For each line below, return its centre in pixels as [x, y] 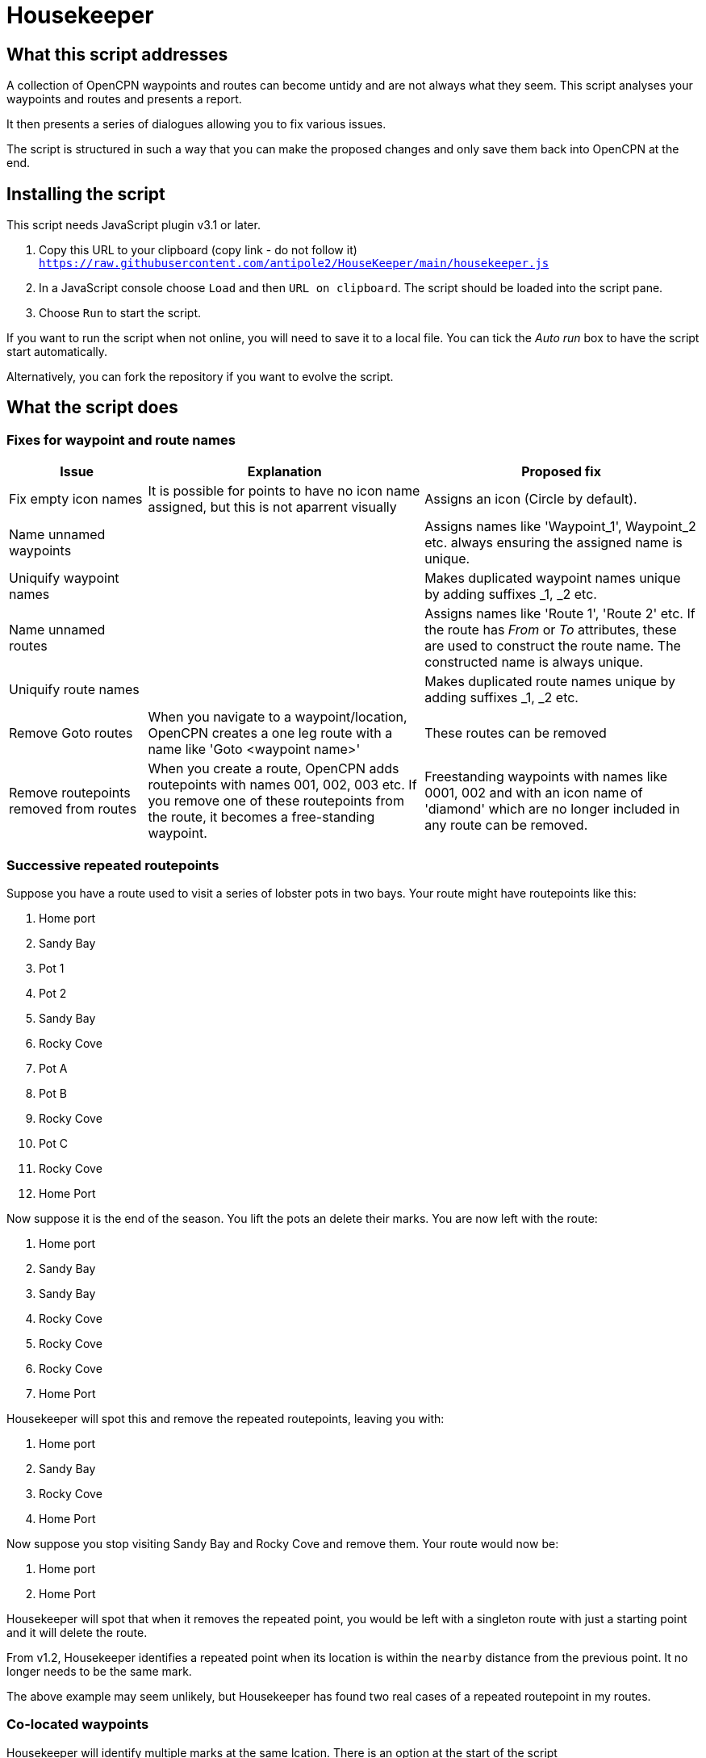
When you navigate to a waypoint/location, [278, 717]
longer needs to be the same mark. [99, 1671]
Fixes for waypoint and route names [121, 439]
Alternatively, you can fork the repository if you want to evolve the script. [200, 377]
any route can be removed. [506, 825]
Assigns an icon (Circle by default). [531, 499]
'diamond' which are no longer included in [552, 809]
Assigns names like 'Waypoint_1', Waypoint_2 [560, 527]
